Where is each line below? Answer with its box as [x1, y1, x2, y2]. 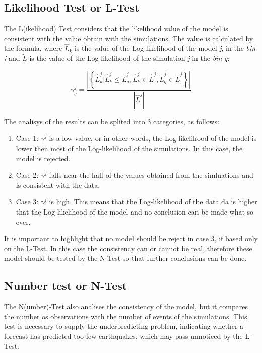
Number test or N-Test [4, 277, 127, 293]
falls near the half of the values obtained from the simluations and [49, 170, 253, 180]
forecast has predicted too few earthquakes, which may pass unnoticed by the [4, 331, 243, 341]
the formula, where [4, 43, 62, 53]
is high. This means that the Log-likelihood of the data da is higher [49, 196, 257, 207]
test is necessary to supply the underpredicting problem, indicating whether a [4, 321, 244, 331]
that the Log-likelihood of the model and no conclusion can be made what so [16, 206, 254, 217]
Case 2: [16, 170, 39, 180]
